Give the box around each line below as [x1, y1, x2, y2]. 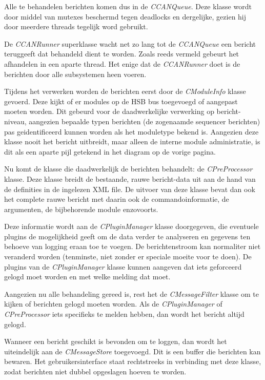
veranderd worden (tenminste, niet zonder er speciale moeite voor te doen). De [4, 251, 252, 262]
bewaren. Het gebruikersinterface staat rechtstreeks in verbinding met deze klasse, [4, 356, 261, 367]
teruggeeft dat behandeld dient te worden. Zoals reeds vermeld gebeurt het [4, 48, 239, 59]
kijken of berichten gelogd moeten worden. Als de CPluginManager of [4, 298, 222, 309]
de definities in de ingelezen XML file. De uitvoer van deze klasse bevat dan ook [4, 183, 255, 194]
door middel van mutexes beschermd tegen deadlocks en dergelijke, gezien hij [4, 11, 247, 22]
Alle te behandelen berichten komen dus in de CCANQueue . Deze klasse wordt [4, 1, 252, 11]
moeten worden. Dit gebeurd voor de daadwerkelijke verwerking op [4, 106, 214, 117]
